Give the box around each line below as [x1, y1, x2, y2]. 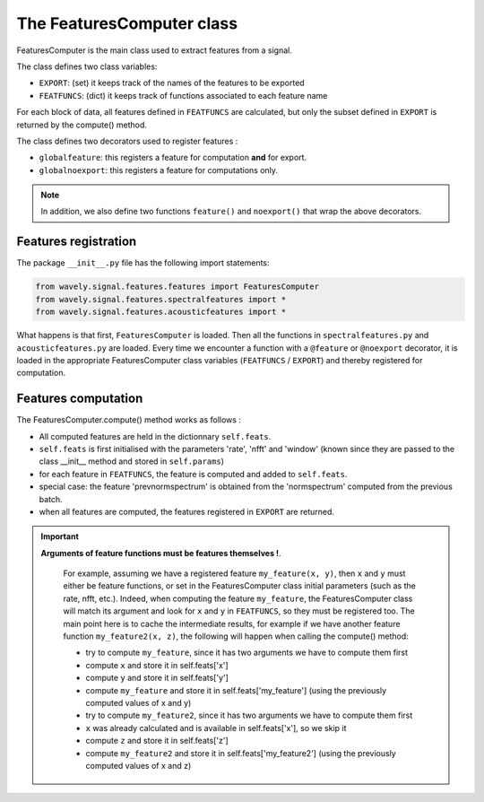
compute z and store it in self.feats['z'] [85, 736, 229, 746]
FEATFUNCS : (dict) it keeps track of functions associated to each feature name [39, 90, 328, 100]
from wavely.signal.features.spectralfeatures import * [35, 294, 287, 304]
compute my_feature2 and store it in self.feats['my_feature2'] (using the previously [85, 747, 396, 758]
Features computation [16, 391, 143, 406]
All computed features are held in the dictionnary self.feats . [39, 431, 272, 441]
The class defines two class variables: [16, 61, 158, 72]
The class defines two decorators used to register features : [16, 135, 238, 146]
